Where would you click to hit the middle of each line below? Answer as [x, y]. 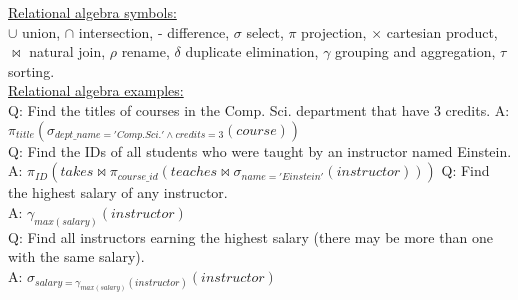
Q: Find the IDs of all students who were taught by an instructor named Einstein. [260, 150]
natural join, [67, 51]
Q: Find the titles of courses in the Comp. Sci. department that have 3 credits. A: [259, 109]
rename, [145, 51]
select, [265, 31]
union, [41, 31]
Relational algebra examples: [96, 90]
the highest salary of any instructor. [118, 192]
